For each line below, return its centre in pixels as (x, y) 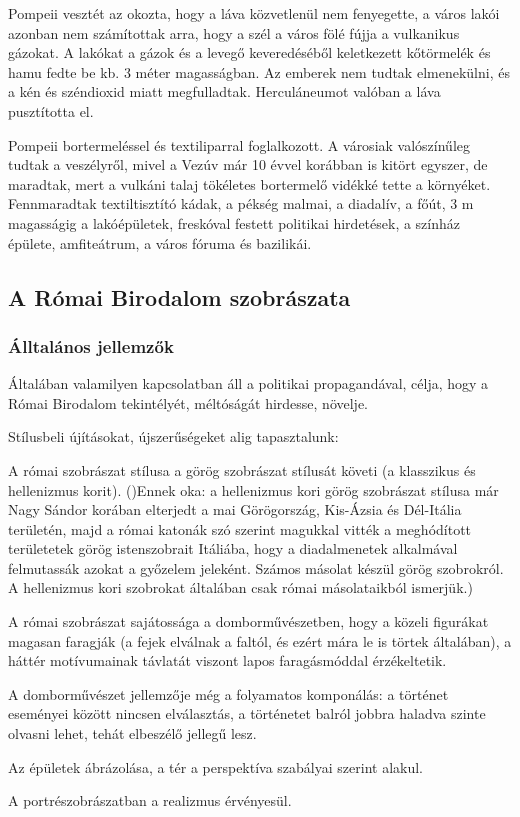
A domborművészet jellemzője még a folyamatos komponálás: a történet (228, 693)
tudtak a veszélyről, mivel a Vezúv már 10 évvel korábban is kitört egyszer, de (248, 164)
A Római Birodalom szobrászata (179, 296)
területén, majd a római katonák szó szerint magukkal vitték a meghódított (240, 528)
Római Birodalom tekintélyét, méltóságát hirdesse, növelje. (188, 402)
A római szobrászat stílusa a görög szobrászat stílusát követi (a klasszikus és (242, 469)
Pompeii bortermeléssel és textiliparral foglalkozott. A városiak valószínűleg (239, 144)
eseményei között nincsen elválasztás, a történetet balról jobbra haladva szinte (247, 713)
